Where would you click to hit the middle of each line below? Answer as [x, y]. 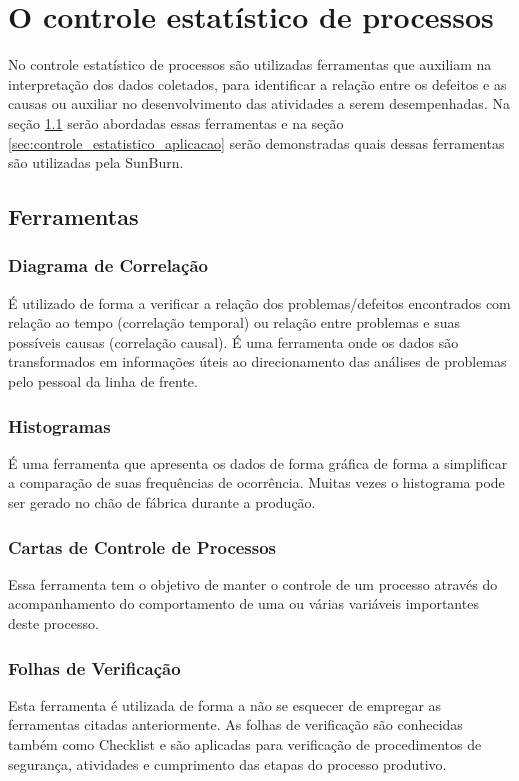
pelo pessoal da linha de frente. [103, 381]
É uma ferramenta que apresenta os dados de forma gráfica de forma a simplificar [258, 462]
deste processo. [53, 623]
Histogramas [59, 425]
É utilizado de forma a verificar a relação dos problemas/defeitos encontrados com [259, 302]
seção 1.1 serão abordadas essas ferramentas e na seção [176, 122]
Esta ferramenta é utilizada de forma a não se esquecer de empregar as [225, 704]
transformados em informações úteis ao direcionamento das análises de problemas [257, 361]
